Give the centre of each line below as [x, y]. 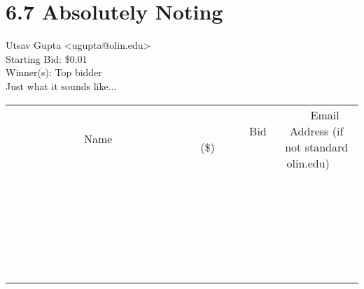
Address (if [317, 131]
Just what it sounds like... [61, 86]
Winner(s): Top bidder [54, 72]
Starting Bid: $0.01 [47, 58]
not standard [317, 147]
